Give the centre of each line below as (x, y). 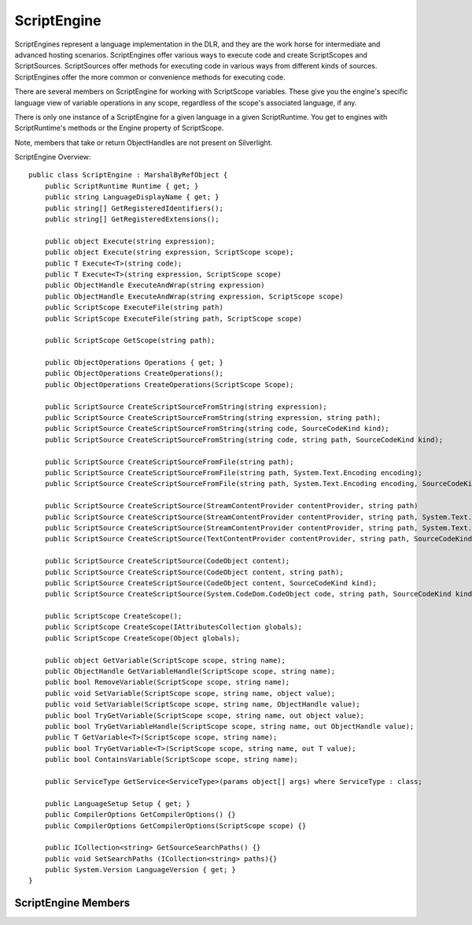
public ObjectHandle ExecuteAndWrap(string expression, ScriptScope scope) (194, 296)
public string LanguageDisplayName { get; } (132, 197)
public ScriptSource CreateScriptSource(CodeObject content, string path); (194, 572)
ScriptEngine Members (72, 903)
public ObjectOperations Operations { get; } (134, 363)
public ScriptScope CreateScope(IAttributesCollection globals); (173, 627)
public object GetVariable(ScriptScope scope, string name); (165, 660)
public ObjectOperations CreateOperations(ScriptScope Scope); (169, 384)
